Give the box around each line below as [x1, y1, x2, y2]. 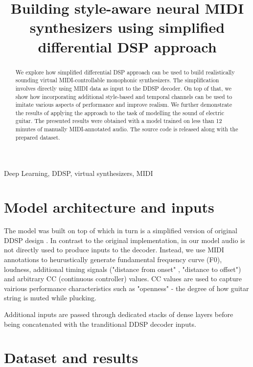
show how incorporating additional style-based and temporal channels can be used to [15, 92, 232, 100]
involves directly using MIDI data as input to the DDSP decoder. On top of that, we [15, 84, 232, 92]
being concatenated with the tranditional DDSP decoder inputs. [4, 318, 196, 329]
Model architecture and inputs [4, 197, 214, 217]
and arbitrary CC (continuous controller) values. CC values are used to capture [4, 273, 242, 284]
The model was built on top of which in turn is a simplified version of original [4, 225, 237, 236]
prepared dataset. [15, 133, 60, 141]
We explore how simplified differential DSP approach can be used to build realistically [15, 68, 235, 76]
